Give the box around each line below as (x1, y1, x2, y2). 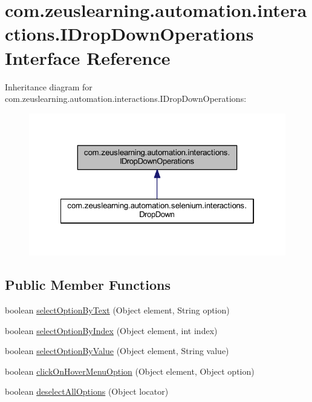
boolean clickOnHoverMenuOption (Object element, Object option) (5, 364, 255, 377)
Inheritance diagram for (5, 80, 93, 93)
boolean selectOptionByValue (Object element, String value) (5, 344, 229, 357)
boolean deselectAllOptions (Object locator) (5, 385, 169, 398)
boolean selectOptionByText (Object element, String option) (5, 303, 230, 316)
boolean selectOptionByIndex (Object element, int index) (5, 324, 218, 337)
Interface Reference (5, 45, 171, 70)
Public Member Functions (5, 275, 171, 294)
